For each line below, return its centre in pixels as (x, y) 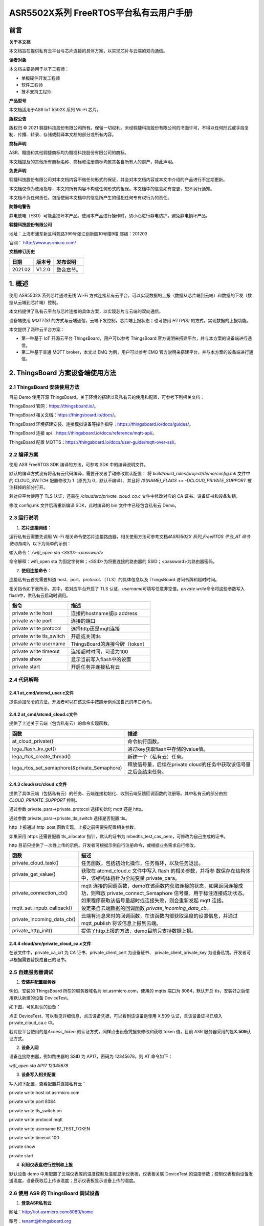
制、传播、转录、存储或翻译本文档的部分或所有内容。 (63, 134)
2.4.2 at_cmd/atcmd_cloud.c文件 (43, 714)
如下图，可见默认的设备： (35, 1007)
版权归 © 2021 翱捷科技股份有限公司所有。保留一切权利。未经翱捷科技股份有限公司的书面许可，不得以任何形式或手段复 (129, 128)
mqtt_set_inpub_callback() (42, 908)
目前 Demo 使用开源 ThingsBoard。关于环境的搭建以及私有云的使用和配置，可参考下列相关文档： (107, 397)
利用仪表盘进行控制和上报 (47, 1165)
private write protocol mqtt (36, 1120)
